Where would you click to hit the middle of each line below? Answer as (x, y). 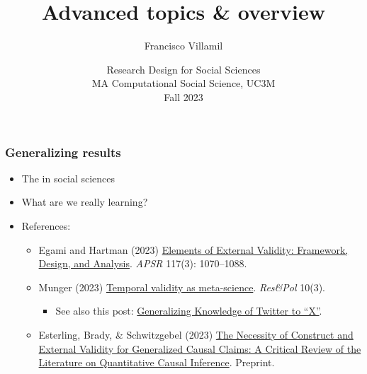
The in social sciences (68, 178)
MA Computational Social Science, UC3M (183, 83)
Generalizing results (63, 152)
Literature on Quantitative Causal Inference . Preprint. (157, 362)
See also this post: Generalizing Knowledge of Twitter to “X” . (189, 311)
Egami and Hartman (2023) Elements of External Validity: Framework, (193, 249)
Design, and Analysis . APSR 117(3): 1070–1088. (143, 263)
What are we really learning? (85, 202)
